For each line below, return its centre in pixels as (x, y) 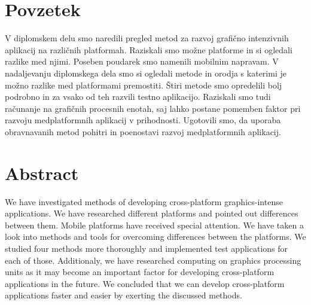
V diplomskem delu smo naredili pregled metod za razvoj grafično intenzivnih (147, 38)
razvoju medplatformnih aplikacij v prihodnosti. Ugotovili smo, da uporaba (143, 120)
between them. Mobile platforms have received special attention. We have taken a (154, 225)
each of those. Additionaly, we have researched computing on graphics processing (153, 260)
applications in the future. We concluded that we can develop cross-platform (145, 283)
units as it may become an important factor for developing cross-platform (140, 272)
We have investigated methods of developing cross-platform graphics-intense (144, 201)
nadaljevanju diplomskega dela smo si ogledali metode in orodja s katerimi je (146, 73)
